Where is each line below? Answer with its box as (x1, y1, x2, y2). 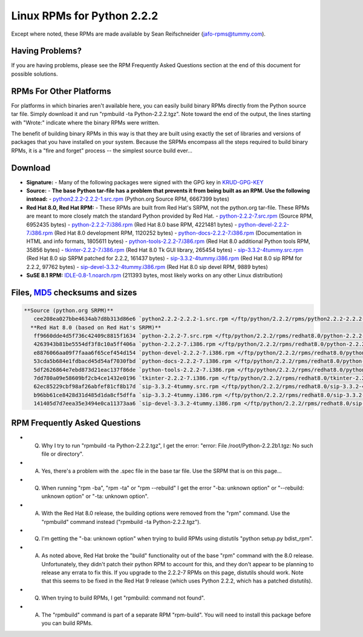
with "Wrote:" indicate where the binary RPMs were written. (11, 118, 160, 126)
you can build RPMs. (41, 619, 93, 627)
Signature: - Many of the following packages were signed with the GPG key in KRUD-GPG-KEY (26, 178, 264, 186)
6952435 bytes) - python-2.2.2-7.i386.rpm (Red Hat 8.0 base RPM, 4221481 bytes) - (26, 221, 237, 228)
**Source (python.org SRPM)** (24, 307, 114, 314)
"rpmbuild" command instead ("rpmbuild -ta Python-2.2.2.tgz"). (41, 518, 201, 525)
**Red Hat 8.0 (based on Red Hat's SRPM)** (30, 324, 162, 331)
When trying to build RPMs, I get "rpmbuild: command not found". (41, 594, 205, 601)
